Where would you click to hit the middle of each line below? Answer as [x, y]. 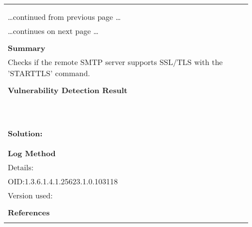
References [29, 212]
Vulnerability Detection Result [68, 90]
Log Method [32, 153]
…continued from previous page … [64, 17]
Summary [27, 48]
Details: [21, 167]
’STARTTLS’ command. [49, 73]
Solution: [25, 133]
